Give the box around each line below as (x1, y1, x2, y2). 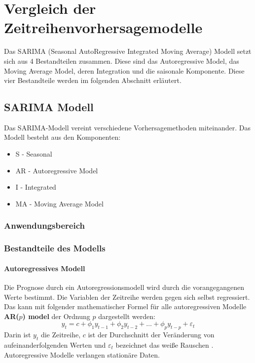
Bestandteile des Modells (4, 242, 106, 254)
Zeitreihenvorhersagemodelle (4, 17, 203, 38)
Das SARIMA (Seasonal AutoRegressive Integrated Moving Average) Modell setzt (4, 46, 252, 56)
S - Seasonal (15, 149, 52, 159)
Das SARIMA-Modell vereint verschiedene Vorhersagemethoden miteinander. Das (4, 122, 251, 132)
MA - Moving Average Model (15, 198, 104, 208)
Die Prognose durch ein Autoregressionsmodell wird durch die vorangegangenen (4, 282, 245, 292)
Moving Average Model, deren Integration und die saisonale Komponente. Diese (4, 65, 245, 76)
